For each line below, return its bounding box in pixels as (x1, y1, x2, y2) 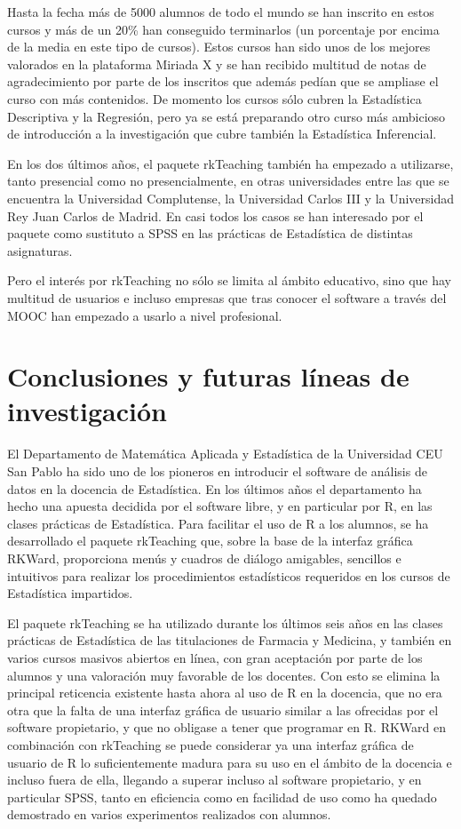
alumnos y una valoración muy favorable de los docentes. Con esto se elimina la (7, 666, 441, 684)
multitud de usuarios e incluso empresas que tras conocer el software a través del (7, 288, 447, 307)
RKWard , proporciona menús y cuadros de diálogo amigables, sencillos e (7, 548, 401, 567)
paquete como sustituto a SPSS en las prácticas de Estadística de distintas (7, 224, 413, 243)
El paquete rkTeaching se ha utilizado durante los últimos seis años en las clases (7, 613, 443, 632)
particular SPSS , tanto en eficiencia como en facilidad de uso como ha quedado (7, 787, 437, 806)
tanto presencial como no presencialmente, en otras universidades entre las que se (7, 171, 449, 190)
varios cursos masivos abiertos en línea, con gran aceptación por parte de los (7, 648, 423, 666)
